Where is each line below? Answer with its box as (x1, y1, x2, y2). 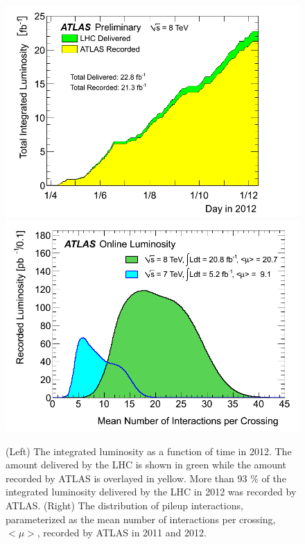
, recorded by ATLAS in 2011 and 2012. (37, 525, 207, 540)
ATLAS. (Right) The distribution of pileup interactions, (6, 498, 243, 512)
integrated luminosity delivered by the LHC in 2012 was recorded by (6, 484, 297, 499)
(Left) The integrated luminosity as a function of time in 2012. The (6, 443, 292, 458)
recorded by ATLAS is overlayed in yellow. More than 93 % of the (6, 470, 286, 485)
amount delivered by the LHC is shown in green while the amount (6, 457, 286, 472)
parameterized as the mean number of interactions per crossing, (6, 511, 276, 526)
